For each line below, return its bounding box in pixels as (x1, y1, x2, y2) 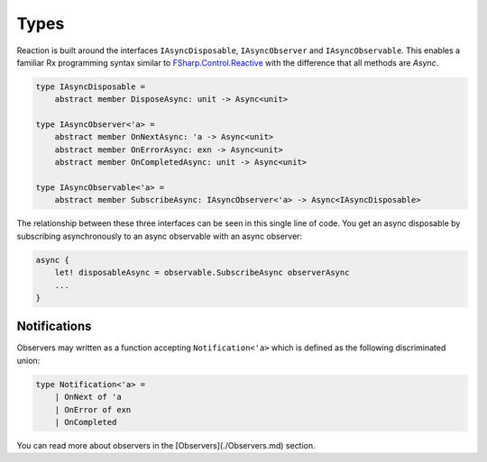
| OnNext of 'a (54, 392, 122, 403)
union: (16, 355, 41, 366)
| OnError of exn (54, 404, 132, 414)
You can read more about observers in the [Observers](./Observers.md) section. (16, 440, 316, 450)
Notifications (16, 319, 92, 334)
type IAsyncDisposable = (35, 81, 146, 92)
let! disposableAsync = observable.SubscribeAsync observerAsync (54, 267, 350, 278)
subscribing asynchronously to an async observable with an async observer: (16, 231, 302, 241)
